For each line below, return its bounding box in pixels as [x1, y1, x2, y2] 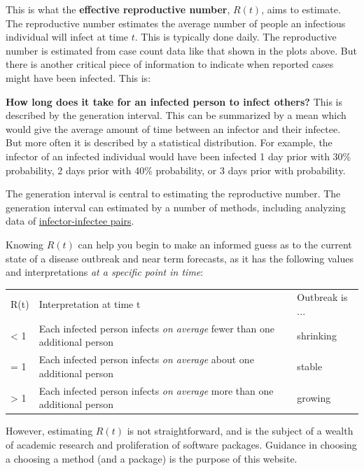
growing [297, 390, 331, 405]
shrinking [297, 328, 337, 342]
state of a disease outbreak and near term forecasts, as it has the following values [6, 251, 353, 265]
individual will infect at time [6, 29, 129, 44]
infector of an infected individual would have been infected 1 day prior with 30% [6, 148, 351, 163]
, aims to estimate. [261, 2, 341, 16]
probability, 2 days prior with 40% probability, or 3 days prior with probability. [6, 162, 346, 177]
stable [297, 359, 323, 374]
